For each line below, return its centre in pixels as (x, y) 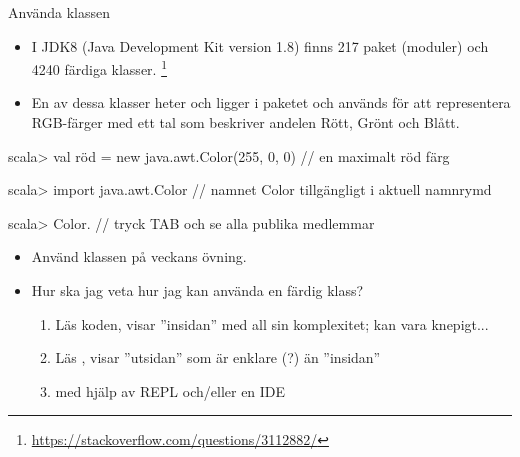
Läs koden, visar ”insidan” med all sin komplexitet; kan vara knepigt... (272, 323)
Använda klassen (59, 12)
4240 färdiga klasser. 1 (99, 67)
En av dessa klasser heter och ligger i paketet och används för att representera (271, 102)
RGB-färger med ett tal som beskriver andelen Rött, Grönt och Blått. (245, 122)
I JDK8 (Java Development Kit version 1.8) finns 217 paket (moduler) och (260, 45)
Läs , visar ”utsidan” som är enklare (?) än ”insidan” (218, 357)
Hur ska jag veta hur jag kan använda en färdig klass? (197, 290)
